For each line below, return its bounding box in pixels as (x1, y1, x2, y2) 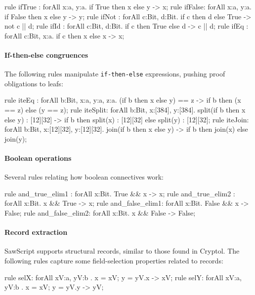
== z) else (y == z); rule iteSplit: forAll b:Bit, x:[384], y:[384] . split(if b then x (4, 105, 246, 115)
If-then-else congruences (4, 49, 88, 60)
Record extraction (4, 227, 68, 237)
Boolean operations (4, 152, 72, 163)
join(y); (4, 133, 27, 144)
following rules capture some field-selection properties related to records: (4, 255, 223, 265)
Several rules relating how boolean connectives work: (4, 172, 164, 182)
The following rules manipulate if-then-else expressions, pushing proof (4, 69, 225, 79)
